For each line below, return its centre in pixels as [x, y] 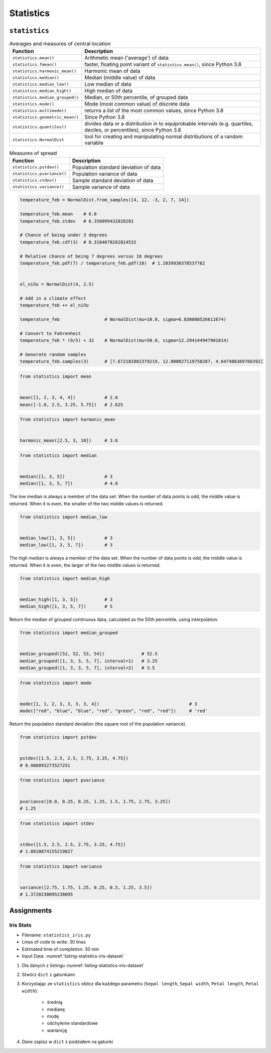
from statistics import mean [56, 376]
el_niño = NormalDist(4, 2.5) [57, 284]
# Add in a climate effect [53, 298]
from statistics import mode [56, 683]
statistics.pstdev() [36, 167]
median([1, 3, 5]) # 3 [66, 477]
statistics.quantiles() [39, 127]
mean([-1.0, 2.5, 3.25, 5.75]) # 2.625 [72, 405]
